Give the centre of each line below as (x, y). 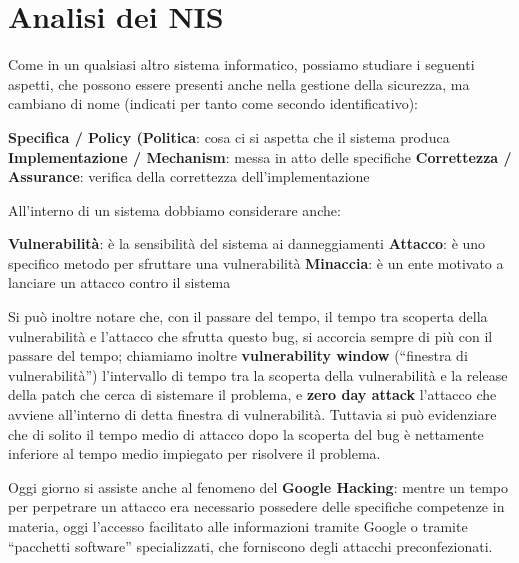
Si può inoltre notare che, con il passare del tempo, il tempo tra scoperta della (248, 316)
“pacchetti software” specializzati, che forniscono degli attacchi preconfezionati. (250, 545)
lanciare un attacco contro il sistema (119, 282)
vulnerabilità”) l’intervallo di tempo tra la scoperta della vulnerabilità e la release (258, 374)
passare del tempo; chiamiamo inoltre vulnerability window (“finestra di (238, 355)
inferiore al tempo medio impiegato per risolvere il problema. (194, 453)
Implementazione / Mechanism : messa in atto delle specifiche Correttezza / (260, 156)
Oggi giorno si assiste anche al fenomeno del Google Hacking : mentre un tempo (258, 486)
